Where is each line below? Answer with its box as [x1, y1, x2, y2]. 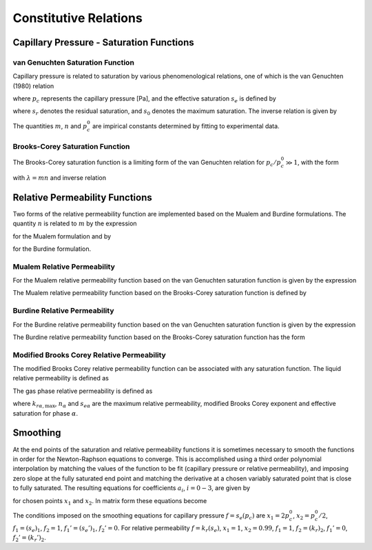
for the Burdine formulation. [12, 245, 92, 253]
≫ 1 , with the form [285, 159, 339, 167]
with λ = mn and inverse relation [12, 173, 107, 182]
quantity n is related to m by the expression [12, 219, 137, 227]
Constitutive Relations [12, 10, 143, 26]
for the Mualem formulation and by [12, 232, 112, 241]
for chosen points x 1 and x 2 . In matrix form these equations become [12, 496, 207, 507]
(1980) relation [12, 81, 54, 90]
